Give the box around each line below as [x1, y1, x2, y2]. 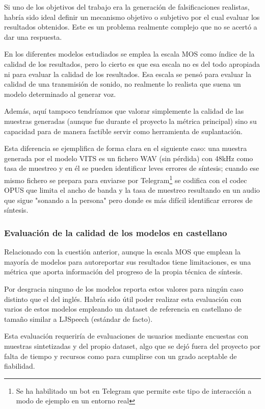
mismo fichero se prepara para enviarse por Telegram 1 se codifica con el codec [4, 173, 247, 185]
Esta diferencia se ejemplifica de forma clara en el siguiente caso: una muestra [4, 143, 247, 154]
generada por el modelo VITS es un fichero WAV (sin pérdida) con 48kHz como [4, 152, 253, 163]
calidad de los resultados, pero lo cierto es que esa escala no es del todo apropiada [4, 58, 260, 69]
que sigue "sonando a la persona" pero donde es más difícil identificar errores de [4, 194, 253, 205]
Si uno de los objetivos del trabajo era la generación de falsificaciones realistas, [4, 2, 250, 12]
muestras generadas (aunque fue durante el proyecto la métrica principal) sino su [4, 115, 257, 126]
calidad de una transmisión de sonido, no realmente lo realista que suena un [4, 79, 241, 89]
